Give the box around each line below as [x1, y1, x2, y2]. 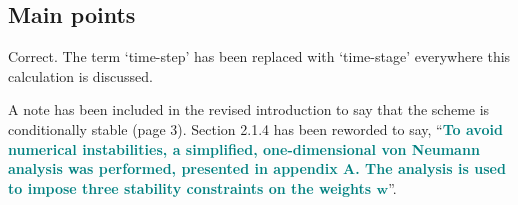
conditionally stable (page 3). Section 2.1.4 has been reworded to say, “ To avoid [8, 118, 503, 139]
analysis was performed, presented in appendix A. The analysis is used [8, 158, 506, 179]
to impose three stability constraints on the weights [8, 177, 372, 198]
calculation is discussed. [8, 65, 153, 86]
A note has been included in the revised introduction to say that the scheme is [8, 99, 490, 120]
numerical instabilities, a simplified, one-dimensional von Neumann [8, 138, 480, 159]
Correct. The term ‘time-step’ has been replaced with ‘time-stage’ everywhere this [8, 46, 511, 67]
